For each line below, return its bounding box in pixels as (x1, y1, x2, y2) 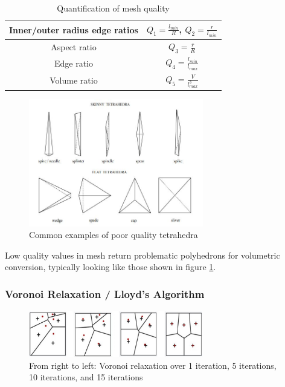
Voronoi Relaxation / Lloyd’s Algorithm (5, 286, 205, 301)
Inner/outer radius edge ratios (9, 24, 138, 36)
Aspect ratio (51, 40, 97, 53)
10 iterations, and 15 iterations (29, 371, 143, 383)
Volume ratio (50, 74, 98, 87)
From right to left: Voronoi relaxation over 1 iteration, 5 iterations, (29, 359, 277, 371)
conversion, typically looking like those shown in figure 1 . (5, 260, 216, 273)
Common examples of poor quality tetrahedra (29, 228, 198, 241)
